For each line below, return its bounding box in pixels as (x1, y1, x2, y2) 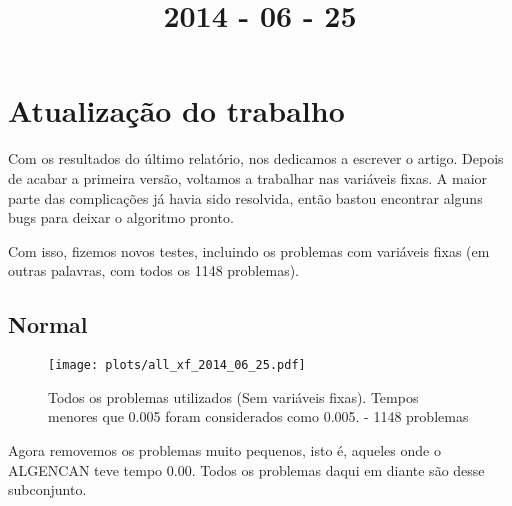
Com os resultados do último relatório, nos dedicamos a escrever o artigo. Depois (8, 148, 504, 169)
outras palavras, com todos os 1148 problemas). (8, 260, 299, 281)
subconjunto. (8, 479, 87, 500)
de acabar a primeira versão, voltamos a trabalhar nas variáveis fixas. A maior (8, 167, 488, 188)
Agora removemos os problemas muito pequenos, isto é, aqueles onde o (8, 439, 441, 460)
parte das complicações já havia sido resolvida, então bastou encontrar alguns (8, 187, 483, 208)
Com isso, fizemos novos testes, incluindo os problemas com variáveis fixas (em (8, 240, 490, 261)
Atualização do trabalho (8, 90, 345, 131)
